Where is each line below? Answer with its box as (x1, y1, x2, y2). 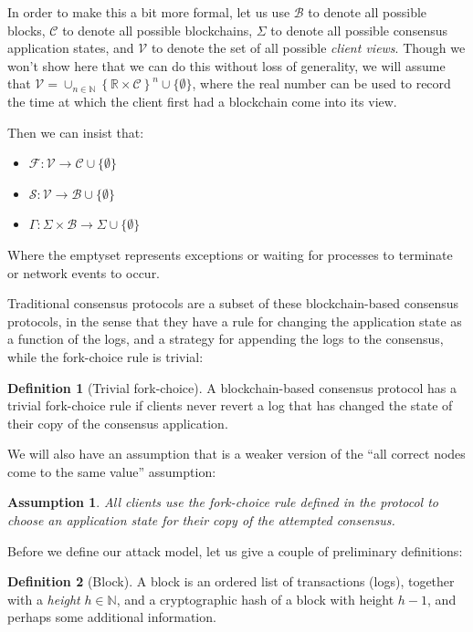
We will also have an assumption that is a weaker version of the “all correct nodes (7, 444, 466, 463)
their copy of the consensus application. (7, 413, 228, 432)
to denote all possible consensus (270, 20, 447, 39)
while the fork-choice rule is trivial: (7, 347, 204, 366)
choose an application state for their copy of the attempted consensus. (7, 511, 395, 530)
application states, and (7, 38, 134, 57)
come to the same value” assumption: (7, 461, 216, 481)
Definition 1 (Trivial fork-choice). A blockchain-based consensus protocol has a (7, 378, 457, 397)
